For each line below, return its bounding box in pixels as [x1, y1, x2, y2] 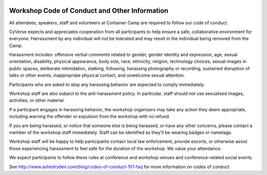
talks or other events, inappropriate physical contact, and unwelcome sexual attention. [9, 72, 185, 79]
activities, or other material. [9, 97, 65, 103]
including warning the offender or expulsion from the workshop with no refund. [9, 114, 171, 120]
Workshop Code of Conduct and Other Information [9, 6, 169, 15]
